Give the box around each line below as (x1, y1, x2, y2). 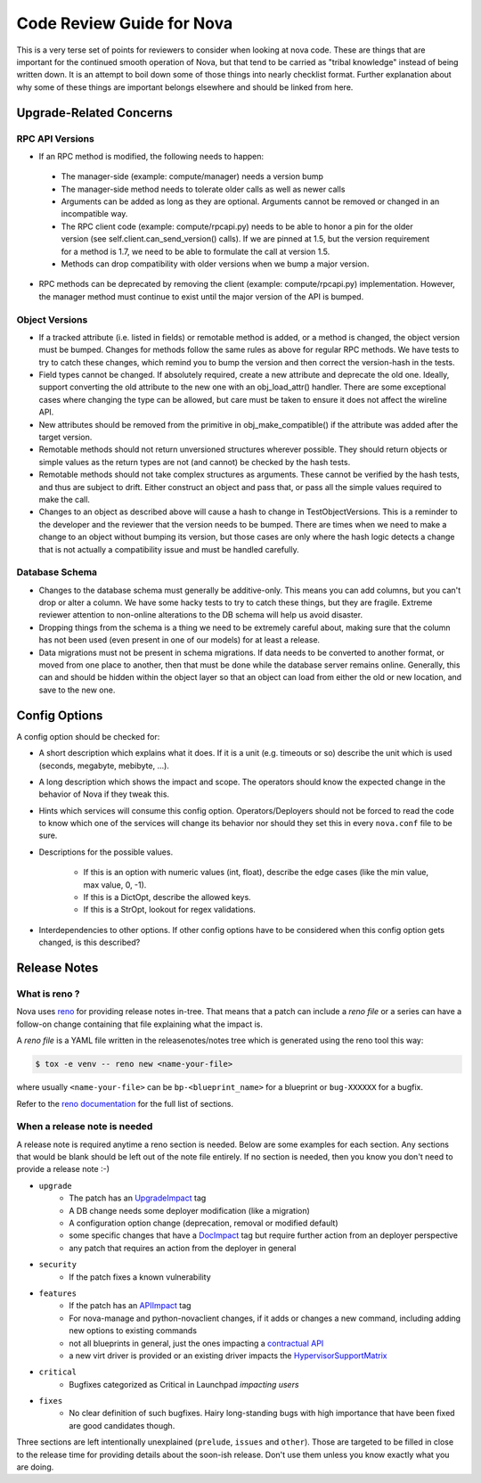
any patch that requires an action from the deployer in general (69, 1242, 297, 1253)
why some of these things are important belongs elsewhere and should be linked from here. (16, 81, 354, 93)
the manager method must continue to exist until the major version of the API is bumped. (38, 291, 364, 302)
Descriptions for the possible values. (38, 847, 174, 857)
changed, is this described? (38, 937, 141, 948)
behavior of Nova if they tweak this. (38, 789, 169, 799)
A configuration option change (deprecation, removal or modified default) (69, 1217, 338, 1228)
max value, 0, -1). (83, 879, 147, 890)
